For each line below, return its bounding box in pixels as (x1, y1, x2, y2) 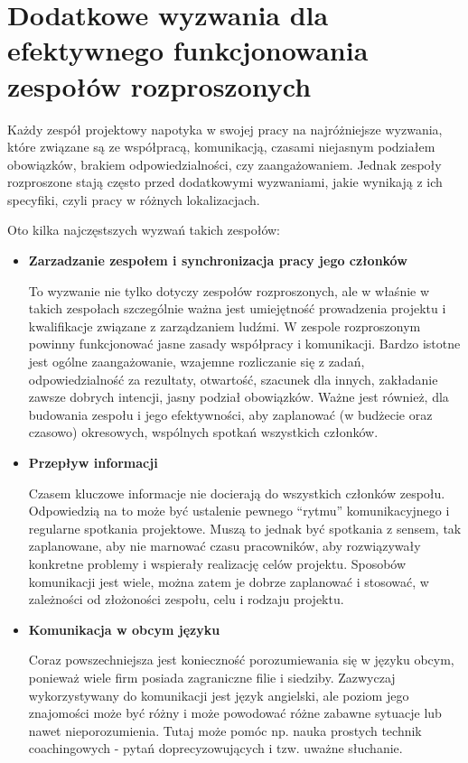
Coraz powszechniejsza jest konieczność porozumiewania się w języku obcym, (28, 650, 454, 669)
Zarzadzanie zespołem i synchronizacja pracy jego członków (28, 251, 407, 270)
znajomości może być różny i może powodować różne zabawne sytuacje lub (28, 703, 442, 722)
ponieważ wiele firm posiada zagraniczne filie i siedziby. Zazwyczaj (28, 667, 396, 686)
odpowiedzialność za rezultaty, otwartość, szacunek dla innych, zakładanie (28, 369, 438, 388)
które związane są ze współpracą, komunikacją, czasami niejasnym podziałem (7, 137, 435, 156)
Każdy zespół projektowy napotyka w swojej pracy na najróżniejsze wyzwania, (7, 119, 443, 138)
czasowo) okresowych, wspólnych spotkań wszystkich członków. (28, 423, 379, 442)
